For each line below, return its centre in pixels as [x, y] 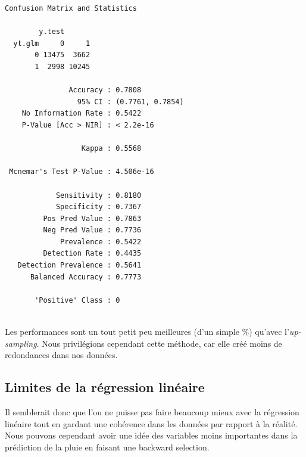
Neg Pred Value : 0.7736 [92, 230]
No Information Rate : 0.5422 [82, 114]
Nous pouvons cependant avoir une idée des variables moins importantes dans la [151, 435]
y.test [52, 32]
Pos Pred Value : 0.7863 [92, 218]
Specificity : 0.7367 [99, 207]
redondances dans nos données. [61, 355]
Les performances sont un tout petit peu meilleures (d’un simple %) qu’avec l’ [147, 332]
